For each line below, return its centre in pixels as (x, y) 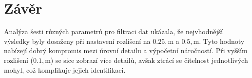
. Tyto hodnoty (222, 41)
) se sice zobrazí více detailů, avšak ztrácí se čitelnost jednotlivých (149, 60)
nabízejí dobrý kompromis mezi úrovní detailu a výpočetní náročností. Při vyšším (126, 50)
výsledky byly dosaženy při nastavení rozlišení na (77, 41)
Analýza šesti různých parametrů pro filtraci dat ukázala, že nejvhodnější (114, 31)
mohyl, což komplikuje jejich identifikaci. (65, 69)
